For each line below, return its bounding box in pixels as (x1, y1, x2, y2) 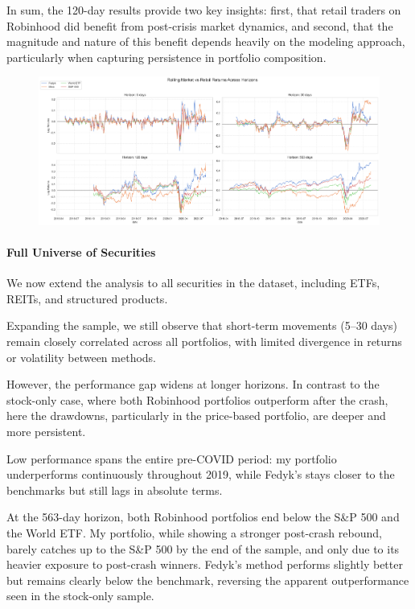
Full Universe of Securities (6, 244, 156, 260)
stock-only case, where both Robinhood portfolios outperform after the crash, (6, 391, 388, 408)
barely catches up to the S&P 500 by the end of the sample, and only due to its (6, 540, 400, 557)
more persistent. (6, 422, 86, 439)
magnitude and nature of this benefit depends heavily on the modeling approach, (6, 33, 405, 50)
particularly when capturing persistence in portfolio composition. (6, 48, 327, 65)
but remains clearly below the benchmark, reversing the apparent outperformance (6, 571, 409, 588)
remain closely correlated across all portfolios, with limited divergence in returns (6, 332, 402, 349)
